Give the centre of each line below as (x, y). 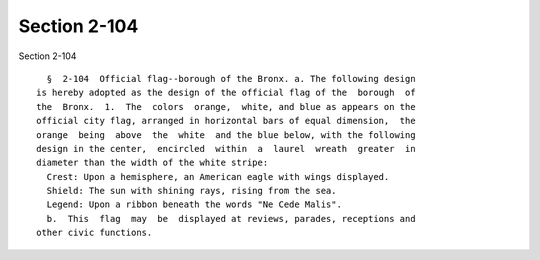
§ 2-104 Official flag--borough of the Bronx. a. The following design (231, 78)
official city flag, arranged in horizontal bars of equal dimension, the (226, 121)
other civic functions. (94, 233)
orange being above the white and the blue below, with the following (226, 134)
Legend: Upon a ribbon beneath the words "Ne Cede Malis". (194, 204)
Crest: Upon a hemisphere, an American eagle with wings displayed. (218, 176)
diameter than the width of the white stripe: (152, 163)
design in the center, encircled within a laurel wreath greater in (226, 148)
